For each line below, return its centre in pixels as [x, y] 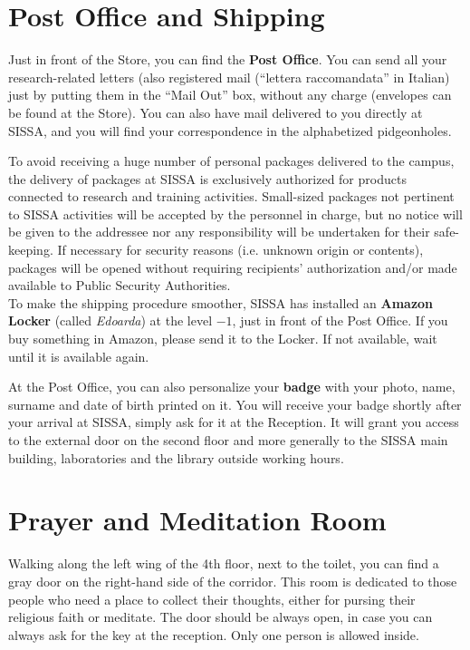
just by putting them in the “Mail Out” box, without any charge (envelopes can [230, 95]
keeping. [31, 250]
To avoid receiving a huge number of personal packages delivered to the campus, [231, 161]
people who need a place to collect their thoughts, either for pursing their [212, 599]
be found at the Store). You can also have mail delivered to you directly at [216, 112]
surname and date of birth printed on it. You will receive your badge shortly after [235, 404]
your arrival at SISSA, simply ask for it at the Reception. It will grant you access [234, 422]
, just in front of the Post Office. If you [340, 320]
